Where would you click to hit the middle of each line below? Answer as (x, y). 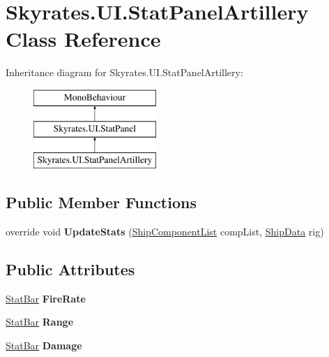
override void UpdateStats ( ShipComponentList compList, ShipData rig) (165, 232)
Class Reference (83, 39)
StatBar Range (40, 322)
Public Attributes (70, 269)
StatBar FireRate (46, 298)
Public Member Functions (101, 202)
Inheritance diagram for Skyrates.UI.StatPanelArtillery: (124, 72)
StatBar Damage (44, 345)
